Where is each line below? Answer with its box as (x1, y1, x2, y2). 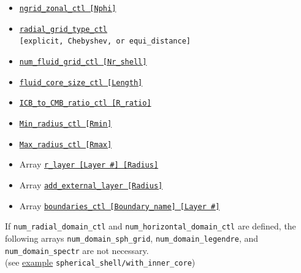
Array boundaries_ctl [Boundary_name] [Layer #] (19, 199, 220, 212)
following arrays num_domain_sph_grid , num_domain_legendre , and (5, 231, 259, 244)
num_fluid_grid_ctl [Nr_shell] (19, 57, 147, 66)
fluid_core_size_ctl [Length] (19, 78, 143, 87)
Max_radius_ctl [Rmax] (19, 140, 112, 149)
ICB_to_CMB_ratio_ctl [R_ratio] (19, 99, 151, 108)
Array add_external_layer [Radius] (19, 178, 163, 191)
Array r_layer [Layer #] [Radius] (19, 158, 159, 171)
